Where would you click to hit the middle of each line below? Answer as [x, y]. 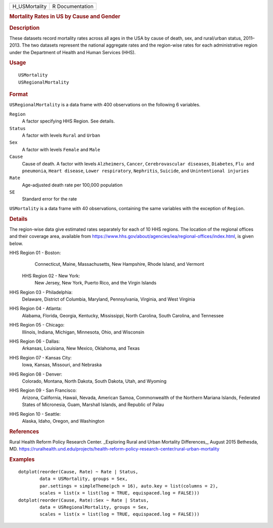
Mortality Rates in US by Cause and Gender [65, 17]
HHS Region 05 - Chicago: [37, 325]
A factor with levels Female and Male [61, 149]
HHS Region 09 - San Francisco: [43, 390]
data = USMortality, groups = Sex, [84, 479]
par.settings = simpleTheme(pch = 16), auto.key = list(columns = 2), [129, 486]
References [24, 431]
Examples [22, 460]
